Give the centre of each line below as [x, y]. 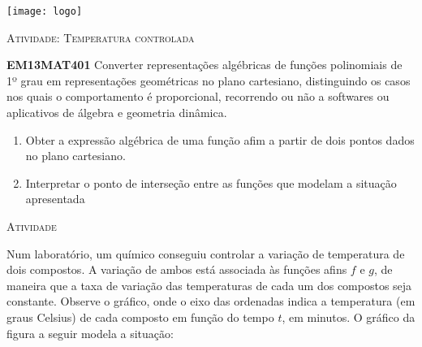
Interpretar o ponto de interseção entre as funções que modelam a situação [211, 182]
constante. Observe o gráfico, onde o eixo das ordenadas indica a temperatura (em [211, 301]
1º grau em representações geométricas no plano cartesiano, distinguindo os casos [209, 80]
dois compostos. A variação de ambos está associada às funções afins [177, 269]
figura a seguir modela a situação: [90, 333]
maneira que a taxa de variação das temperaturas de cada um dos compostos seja [209, 285]
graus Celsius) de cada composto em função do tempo [140, 317]
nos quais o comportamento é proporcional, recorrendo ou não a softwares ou [198, 96]
